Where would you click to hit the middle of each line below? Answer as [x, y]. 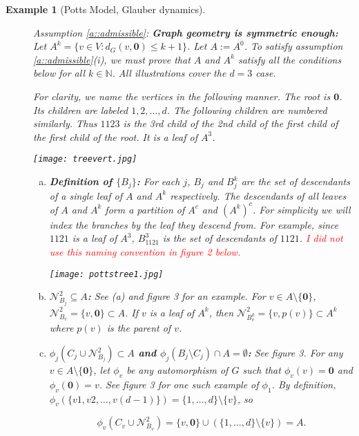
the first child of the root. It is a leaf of [116, 136]
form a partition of [145, 209]
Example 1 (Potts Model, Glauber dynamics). [106, 9]
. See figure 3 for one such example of [179, 384]
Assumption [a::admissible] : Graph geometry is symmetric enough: [186, 32]
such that [262, 370]
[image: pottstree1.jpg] [106, 274]
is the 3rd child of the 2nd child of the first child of [231, 123]
